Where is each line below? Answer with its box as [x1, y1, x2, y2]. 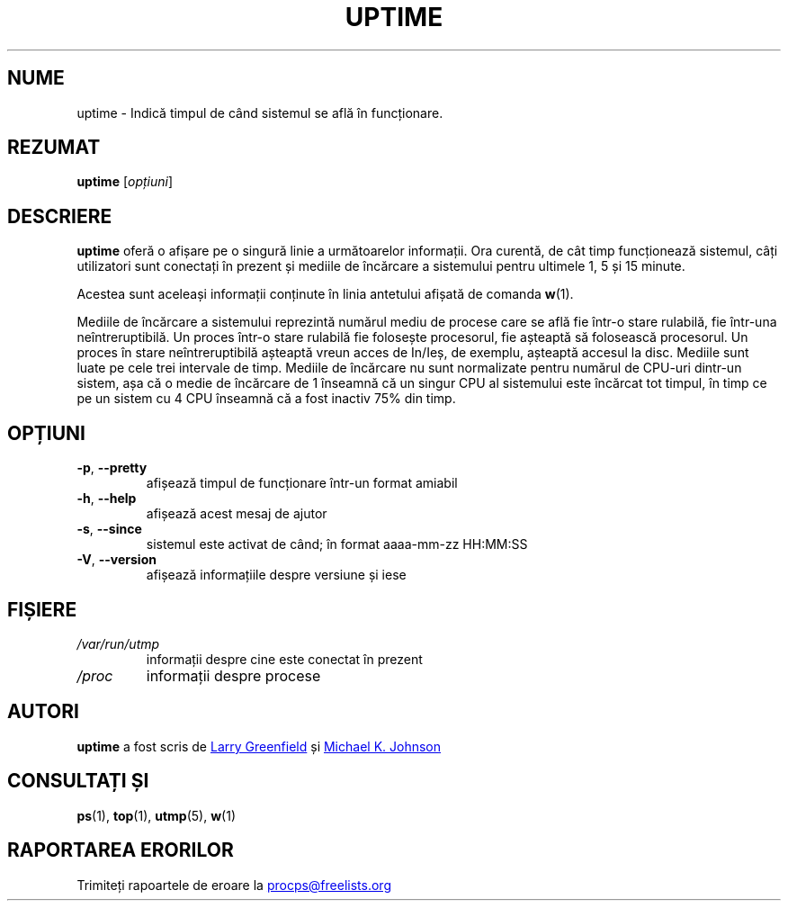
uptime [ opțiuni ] [76, 174, 174, 190]
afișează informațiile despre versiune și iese [146, 567, 407, 583]
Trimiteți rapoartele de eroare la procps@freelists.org [76, 877, 391, 893]
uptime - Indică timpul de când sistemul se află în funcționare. [76, 104, 443, 121]
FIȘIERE [7, 598, 77, 621]
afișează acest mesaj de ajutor [146, 506, 327, 522]
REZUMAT [7, 136, 101, 159]
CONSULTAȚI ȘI [7, 769, 149, 793]
